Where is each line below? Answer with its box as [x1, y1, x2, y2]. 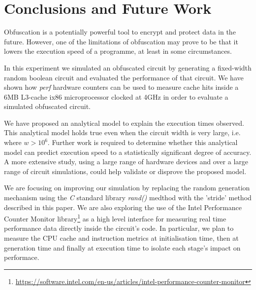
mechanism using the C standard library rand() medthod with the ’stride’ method [4, 192, 252, 203]
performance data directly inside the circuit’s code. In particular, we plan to [4, 223, 234, 233]
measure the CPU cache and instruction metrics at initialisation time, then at [4, 233, 239, 243]
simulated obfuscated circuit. [4, 101, 91, 111]
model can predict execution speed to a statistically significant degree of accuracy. [4, 146, 252, 157]
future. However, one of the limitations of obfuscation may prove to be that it [4, 36, 238, 46]
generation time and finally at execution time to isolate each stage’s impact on [4, 242, 241, 253]
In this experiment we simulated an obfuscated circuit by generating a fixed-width [4, 62, 252, 72]
